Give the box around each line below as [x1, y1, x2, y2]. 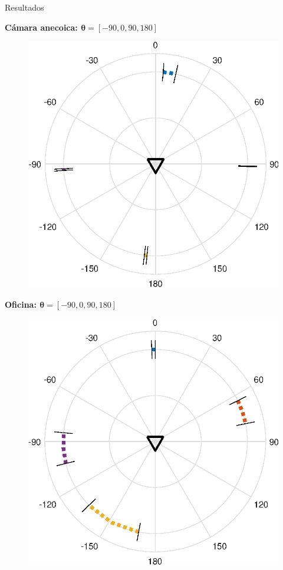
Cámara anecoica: [5, 21, 78, 33]
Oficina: [5, 298, 37, 310]
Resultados [5, 1, 44, 13]
